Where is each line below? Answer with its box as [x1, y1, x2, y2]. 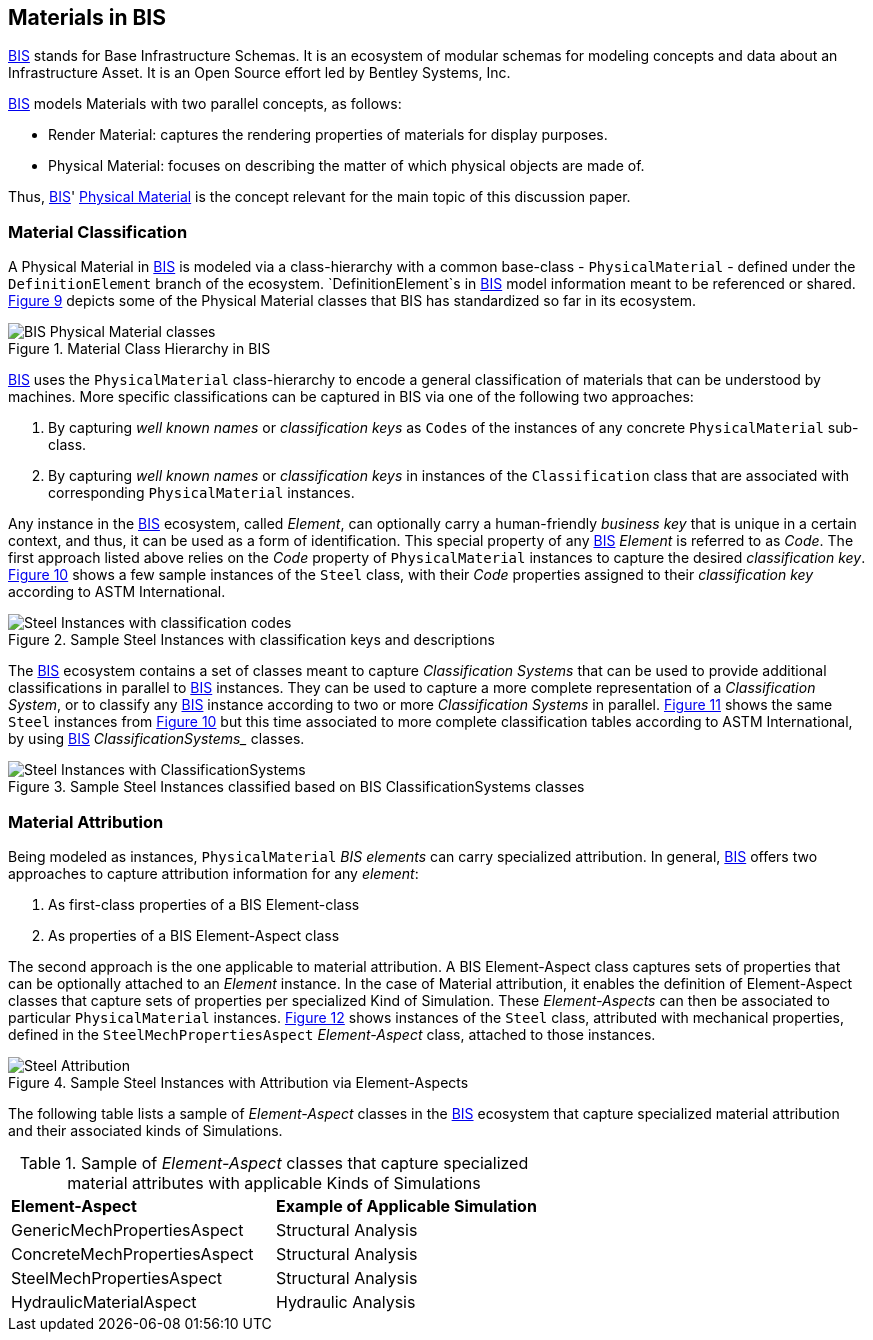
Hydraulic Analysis [275, 1291, 416, 1312]
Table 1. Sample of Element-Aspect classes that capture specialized [19, 1152, 529, 1173]
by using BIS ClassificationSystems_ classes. [8, 730, 305, 748]
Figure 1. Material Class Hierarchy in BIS [8, 340, 271, 358]
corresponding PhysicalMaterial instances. [48, 484, 355, 502]
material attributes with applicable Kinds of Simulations [67, 1172, 481, 1193]
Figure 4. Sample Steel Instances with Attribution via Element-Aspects [8, 1073, 469, 1091]
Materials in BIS [8, 5, 166, 30]
